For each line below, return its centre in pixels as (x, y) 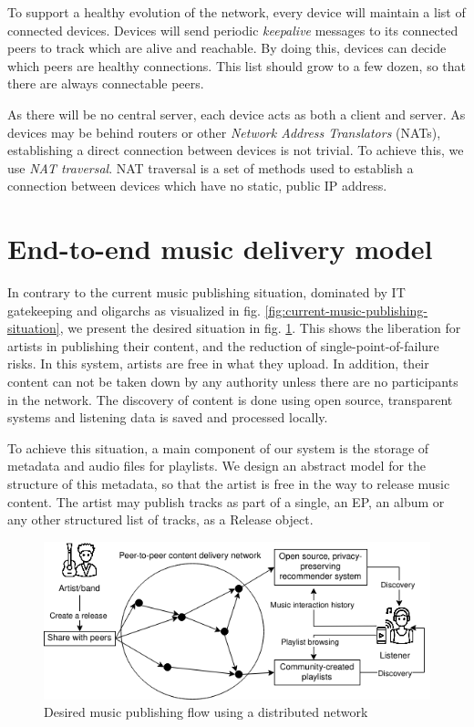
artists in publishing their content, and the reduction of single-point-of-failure (223, 345)
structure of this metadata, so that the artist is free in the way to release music (229, 483)
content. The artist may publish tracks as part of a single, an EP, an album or (226, 501)
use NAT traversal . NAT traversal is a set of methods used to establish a (211, 167)
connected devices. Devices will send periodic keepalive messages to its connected (233, 30)
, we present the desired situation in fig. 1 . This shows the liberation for (260, 328)
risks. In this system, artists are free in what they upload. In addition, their (218, 363)
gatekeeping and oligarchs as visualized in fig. (134, 310)
